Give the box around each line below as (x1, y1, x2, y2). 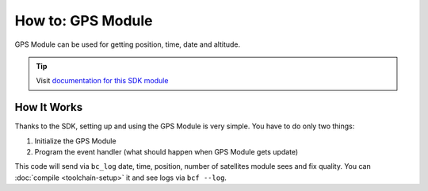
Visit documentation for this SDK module (36, 76, 169, 86)
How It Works (14, 101, 83, 114)
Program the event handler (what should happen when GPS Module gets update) (34, 147, 299, 157)
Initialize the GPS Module (34, 136, 117, 146)
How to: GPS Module (14, 12, 154, 29)
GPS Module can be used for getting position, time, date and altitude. (14, 40, 241, 49)
